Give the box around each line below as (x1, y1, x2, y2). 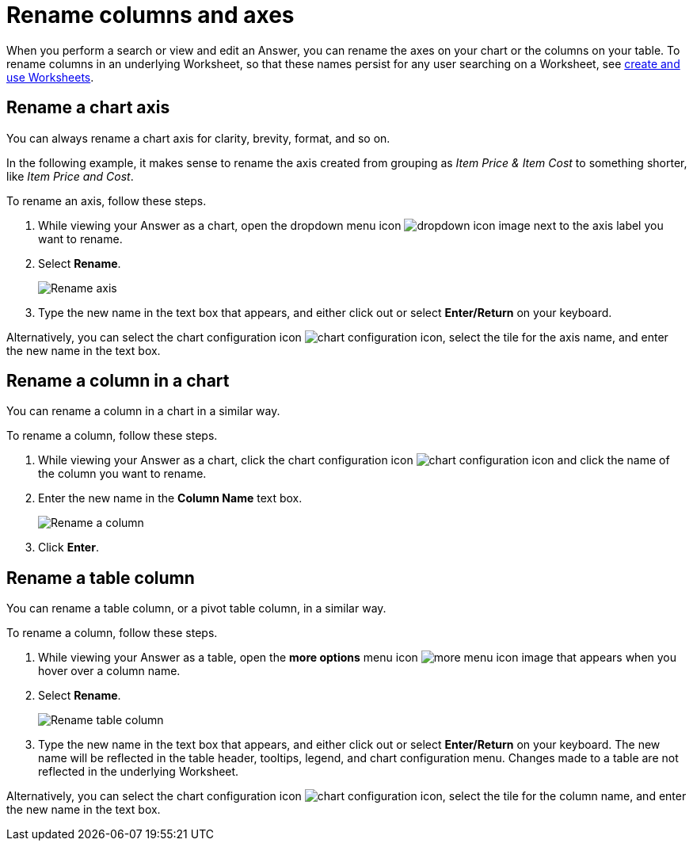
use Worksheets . (6, 70, 94, 84)
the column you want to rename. (38, 467, 207, 481)
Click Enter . (38, 540, 99, 555)
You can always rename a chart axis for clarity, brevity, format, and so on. (6, 131, 390, 145)
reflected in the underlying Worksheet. (38, 765, 239, 779)
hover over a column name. (38, 664, 181, 678)
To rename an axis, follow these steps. (6, 193, 207, 208)
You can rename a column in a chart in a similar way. (6, 404, 280, 418)
